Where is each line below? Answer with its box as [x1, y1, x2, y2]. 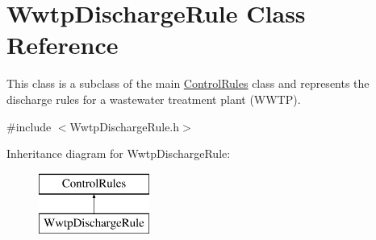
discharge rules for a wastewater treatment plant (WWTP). [6, 90, 301, 107]
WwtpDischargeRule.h [69, 118, 180, 134]
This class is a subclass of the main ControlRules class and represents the [6, 75, 370, 92]
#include [6, 118, 52, 134]
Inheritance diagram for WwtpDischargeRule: [6, 145, 231, 162]
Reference [6, 28, 119, 61]
